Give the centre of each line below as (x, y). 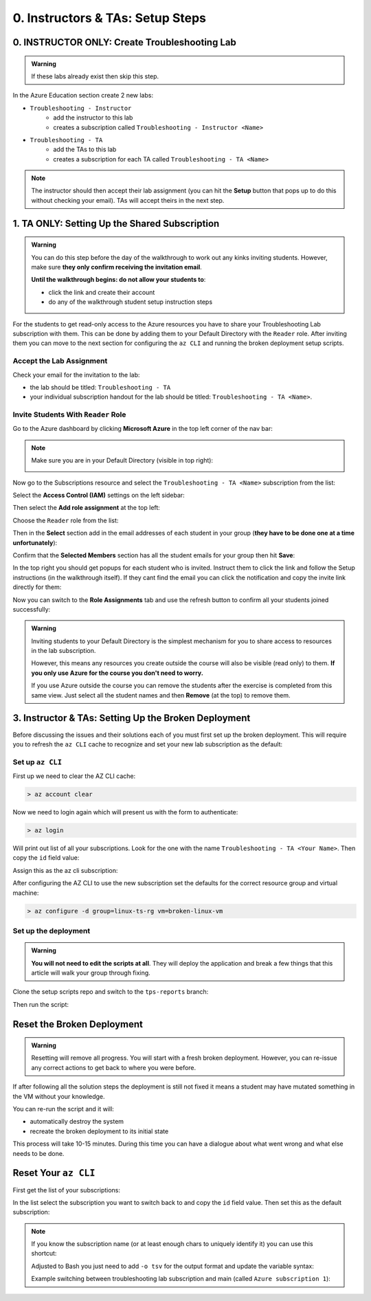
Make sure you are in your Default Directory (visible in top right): (122, 460)
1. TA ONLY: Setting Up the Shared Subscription (116, 223)
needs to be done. (38, 1153)
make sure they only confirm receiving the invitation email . (116, 267)
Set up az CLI (37, 761)
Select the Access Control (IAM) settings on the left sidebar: (99, 496)
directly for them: (37, 587)
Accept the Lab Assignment (60, 361)
